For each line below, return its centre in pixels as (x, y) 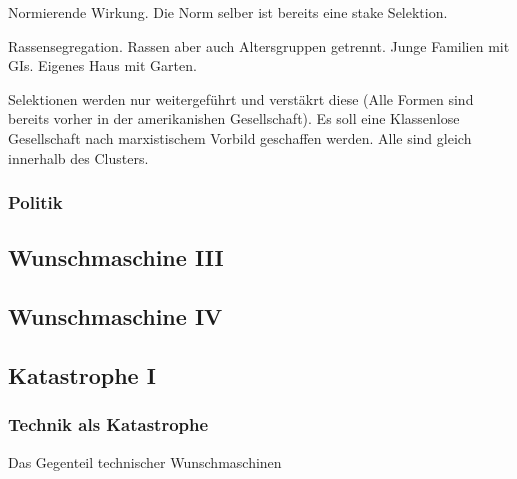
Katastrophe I (82, 374)
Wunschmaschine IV (115, 316)
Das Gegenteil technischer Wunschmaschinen (145, 461)
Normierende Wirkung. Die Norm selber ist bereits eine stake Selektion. (228, 12)
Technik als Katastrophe (108, 424)
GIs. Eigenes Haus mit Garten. (102, 65)
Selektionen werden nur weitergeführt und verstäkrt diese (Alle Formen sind (241, 98)
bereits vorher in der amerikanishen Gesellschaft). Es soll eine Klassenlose (234, 118)
